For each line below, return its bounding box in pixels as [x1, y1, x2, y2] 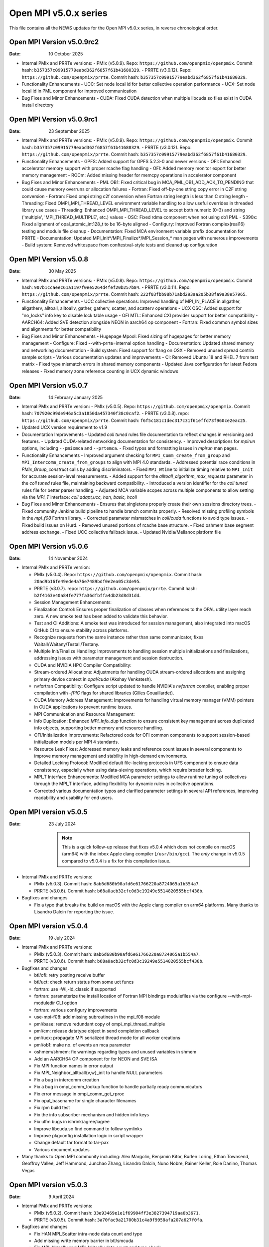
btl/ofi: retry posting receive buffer [34, 972, 105, 978]
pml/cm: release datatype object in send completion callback [34, 1028, 159, 1034]
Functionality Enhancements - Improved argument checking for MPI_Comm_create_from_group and [21, 452, 230, 458]
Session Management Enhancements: [34, 599, 112, 606]
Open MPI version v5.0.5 [9, 808, 88, 817]
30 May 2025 [48, 268, 76, 274]
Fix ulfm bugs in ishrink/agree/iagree [34, 1119, 110, 1125]
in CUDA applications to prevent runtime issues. [34, 704, 133, 710]
